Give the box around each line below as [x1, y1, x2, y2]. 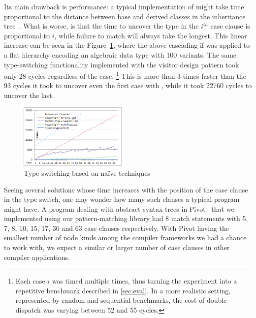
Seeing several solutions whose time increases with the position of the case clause [4, 184, 248, 194]
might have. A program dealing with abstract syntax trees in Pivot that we [4, 203, 234, 214]
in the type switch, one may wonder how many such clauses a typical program [4, 194, 240, 204]
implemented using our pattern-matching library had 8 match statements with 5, [4, 213, 248, 223]
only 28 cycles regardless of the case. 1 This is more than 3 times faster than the [4, 69, 246, 81]
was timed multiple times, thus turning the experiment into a [52, 276, 237, 286]
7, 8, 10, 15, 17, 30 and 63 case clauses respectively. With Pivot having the [4, 223, 229, 233]
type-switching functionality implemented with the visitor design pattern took [4, 59, 239, 69]
